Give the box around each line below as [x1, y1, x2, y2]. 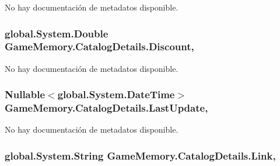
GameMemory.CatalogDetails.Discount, [5, 39, 194, 54]
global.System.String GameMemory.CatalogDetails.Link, [5, 148, 276, 162]
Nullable [5, 87, 45, 102]
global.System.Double [5, 26, 108, 40]
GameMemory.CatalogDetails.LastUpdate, [5, 101, 208, 115]
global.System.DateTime [57, 87, 175, 102]
